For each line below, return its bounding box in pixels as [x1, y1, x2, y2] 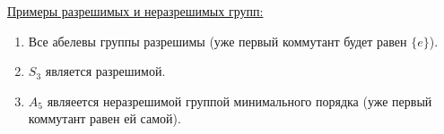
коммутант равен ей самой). [28, 109, 181, 128]
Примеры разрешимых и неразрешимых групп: [7, 2, 264, 20]
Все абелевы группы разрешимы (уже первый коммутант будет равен [28, 31, 407, 50]
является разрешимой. [45, 62, 166, 80]
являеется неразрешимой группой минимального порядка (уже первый [47, 91, 432, 110]
